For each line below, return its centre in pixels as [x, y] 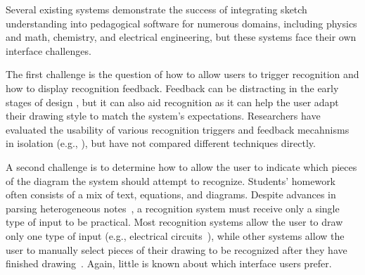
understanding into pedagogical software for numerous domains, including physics [181, 23]
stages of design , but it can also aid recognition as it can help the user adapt [172, 102]
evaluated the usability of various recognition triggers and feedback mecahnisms [178, 129]
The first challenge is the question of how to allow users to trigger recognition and [182, 74]
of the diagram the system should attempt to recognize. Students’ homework [171, 180]
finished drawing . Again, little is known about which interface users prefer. [169, 263]
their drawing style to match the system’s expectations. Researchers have [163, 116]
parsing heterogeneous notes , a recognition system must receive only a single [173, 208]
